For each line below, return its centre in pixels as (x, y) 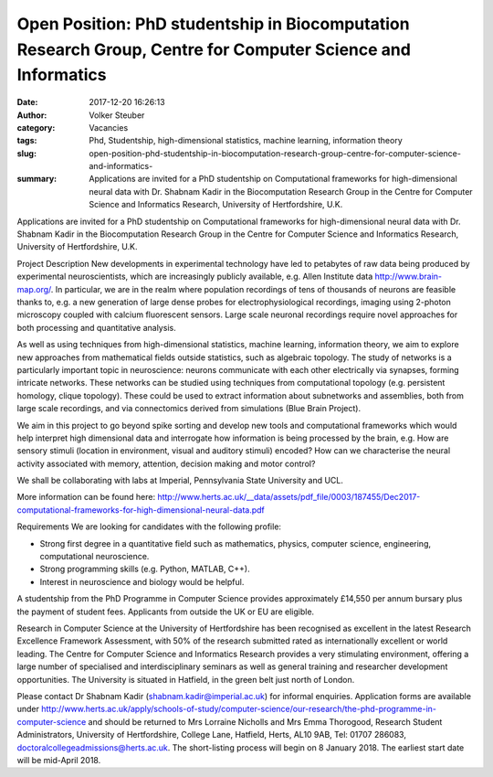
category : (36, 127)
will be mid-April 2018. (59, 760)
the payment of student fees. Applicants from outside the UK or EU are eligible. (166, 612)
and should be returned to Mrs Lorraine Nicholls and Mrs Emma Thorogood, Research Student (265, 721)
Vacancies (109, 127)
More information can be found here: (86, 497)
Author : (32, 115)
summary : (37, 179)
